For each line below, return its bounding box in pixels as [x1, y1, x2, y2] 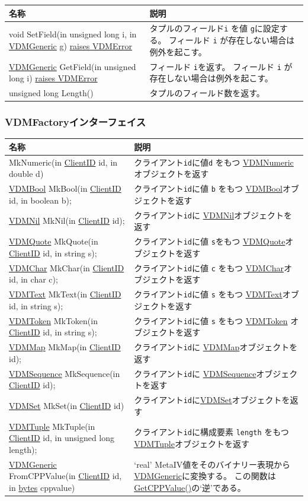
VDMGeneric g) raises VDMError [9, 39, 132, 52]
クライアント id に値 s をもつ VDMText [134, 288, 283, 300]
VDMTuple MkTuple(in [9, 420, 95, 432]
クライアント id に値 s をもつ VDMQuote [134, 235, 285, 248]
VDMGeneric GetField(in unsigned [9, 60, 136, 72]
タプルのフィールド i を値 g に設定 [149, 22, 280, 34]
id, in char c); [9, 273, 58, 286]
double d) [9, 167, 44, 180]
